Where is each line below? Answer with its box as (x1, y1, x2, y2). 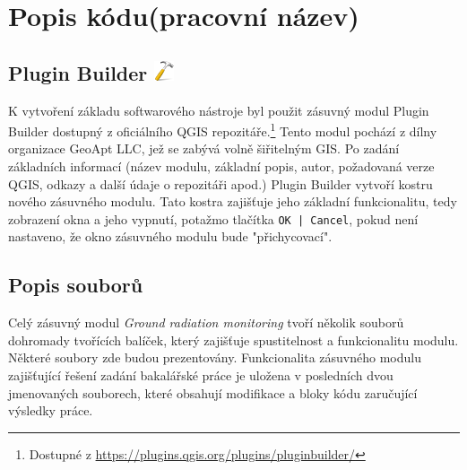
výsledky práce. (8, 401, 93, 420)
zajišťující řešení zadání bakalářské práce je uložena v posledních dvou (8, 366, 393, 385)
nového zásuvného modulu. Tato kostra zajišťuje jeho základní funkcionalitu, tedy (8, 192, 457, 211)
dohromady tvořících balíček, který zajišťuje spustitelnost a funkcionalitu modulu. (8, 330, 459, 349)
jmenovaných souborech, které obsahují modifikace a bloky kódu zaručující (8, 383, 418, 402)
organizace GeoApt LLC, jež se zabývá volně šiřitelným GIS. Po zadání (8, 139, 400, 158)
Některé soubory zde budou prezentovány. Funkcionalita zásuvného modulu (8, 348, 421, 367)
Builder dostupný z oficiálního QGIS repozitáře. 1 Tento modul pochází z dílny (8, 119, 437, 140)
